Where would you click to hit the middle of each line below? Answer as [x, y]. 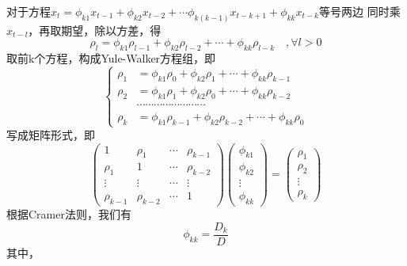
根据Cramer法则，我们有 [69, 214]
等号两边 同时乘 [360, 11]
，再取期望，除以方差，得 [95, 30]
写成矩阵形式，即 [51, 134]
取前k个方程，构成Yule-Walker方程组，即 [111, 58]
